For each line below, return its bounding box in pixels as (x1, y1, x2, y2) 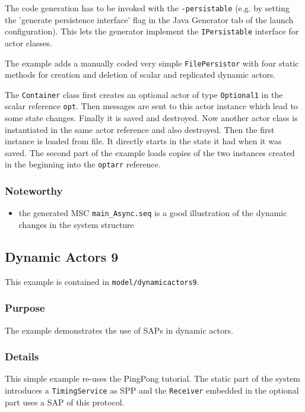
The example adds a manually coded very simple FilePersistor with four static (5, 56, 299, 69)
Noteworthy (5, 183, 63, 198)
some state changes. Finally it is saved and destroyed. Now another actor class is (5, 112, 298, 124)
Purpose (5, 300, 45, 315)
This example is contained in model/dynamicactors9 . (5, 275, 199, 287)
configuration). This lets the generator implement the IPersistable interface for (5, 25, 299, 37)
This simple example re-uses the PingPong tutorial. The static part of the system (5, 372, 301, 385)
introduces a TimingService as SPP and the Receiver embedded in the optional (5, 384, 299, 397)
